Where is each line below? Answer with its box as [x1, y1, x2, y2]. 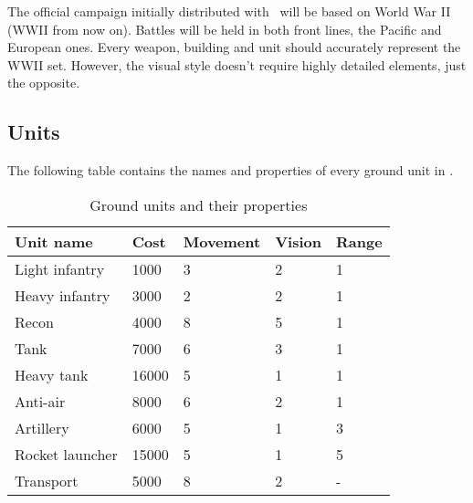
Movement [183, 230, 261, 252]
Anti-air [15, 390, 66, 412]
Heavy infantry [15, 284, 110, 306]
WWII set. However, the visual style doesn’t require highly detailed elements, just [7, 55, 467, 74]
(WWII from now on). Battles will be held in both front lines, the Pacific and [7, 19, 442, 38]
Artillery [15, 416, 69, 438]
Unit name [15, 230, 93, 252]
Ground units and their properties [89, 194, 308, 215]
